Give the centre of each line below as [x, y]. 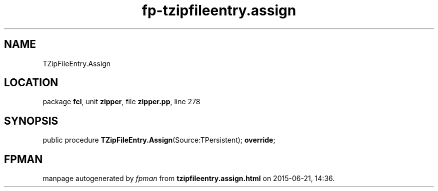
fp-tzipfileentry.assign [219, 10]
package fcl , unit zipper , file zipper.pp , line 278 [121, 102]
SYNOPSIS [31, 121]
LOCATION [31, 83]
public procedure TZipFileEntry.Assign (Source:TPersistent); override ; [159, 140]
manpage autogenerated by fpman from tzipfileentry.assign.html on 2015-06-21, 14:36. [189, 179]
